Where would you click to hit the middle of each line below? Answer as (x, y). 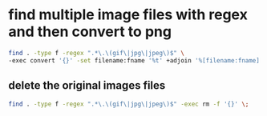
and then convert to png (90, 32)
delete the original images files (87, 86)
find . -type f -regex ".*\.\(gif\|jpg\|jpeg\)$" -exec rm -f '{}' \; (129, 104)
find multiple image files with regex (128, 15)
